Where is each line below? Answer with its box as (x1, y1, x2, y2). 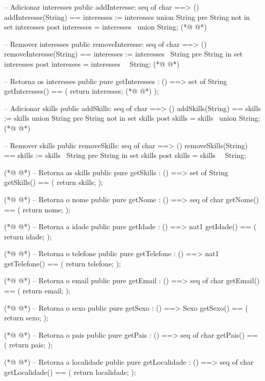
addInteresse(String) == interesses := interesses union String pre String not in (4, 11, 250, 22)
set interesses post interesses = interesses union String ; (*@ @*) (4, 21, 207, 32)
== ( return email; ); (4, 285, 70, 296)
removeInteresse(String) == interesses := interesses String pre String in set (4, 48, 243, 59)
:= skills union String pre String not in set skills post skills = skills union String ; (4, 113, 260, 123)
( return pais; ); (4, 339, 53, 350)
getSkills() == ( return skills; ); (4, 177, 103, 187)
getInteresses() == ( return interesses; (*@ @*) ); (4, 86, 159, 96)
